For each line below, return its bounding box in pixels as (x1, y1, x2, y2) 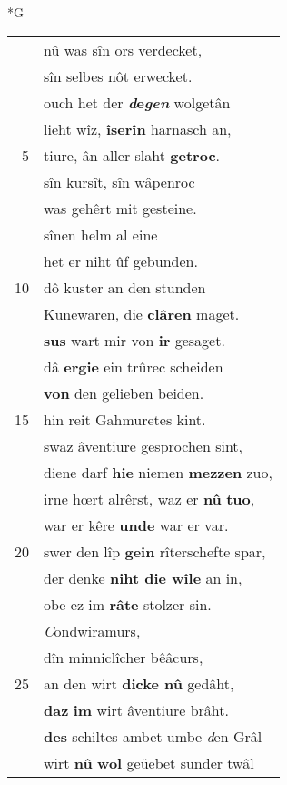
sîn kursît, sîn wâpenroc (44, 170, 195, 192)
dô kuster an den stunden (44, 276, 206, 298)
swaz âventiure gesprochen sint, (44, 434, 243, 456)
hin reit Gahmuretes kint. (44, 408, 206, 430)
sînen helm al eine (44, 223, 158, 245)
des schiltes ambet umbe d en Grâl (44, 725, 262, 747)
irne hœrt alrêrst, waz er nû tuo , (44, 487, 255, 509)
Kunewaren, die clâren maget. (44, 302, 240, 324)
